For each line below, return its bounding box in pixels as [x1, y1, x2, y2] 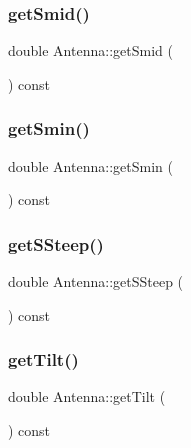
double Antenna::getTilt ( [8, 386, 166, 407]
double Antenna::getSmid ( [8, 40, 173, 61]
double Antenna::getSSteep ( [8, 271, 184, 292]
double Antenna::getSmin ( [8, 155, 173, 176]
